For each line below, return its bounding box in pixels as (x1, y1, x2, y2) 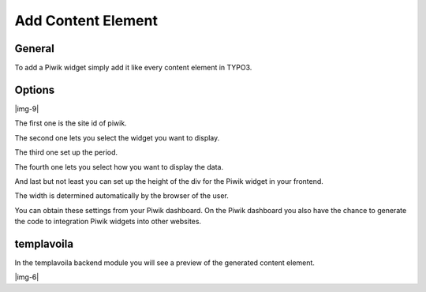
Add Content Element (14, 12, 158, 29)
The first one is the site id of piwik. (14, 118, 127, 128)
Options (14, 83, 55, 96)
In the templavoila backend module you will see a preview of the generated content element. (14, 258, 316, 268)
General (14, 42, 55, 55)
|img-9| (14, 103, 39, 114)
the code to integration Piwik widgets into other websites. (14, 217, 201, 226)
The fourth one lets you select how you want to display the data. (14, 162, 224, 171)
